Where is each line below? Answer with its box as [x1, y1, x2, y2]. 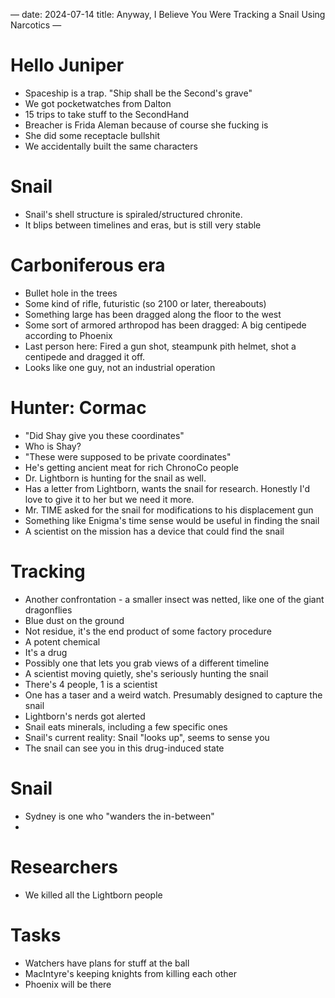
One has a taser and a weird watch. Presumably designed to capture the [24, 689, 323, 701]
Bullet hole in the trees [24, 287, 118, 299]
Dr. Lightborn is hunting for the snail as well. [24, 472, 207, 484]
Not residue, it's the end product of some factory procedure [24, 625, 272, 637]
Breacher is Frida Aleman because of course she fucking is [24, 119, 269, 131]
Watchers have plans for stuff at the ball [24, 957, 190, 969]
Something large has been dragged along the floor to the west [24, 308, 282, 320]
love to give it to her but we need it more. [24, 493, 195, 505]
